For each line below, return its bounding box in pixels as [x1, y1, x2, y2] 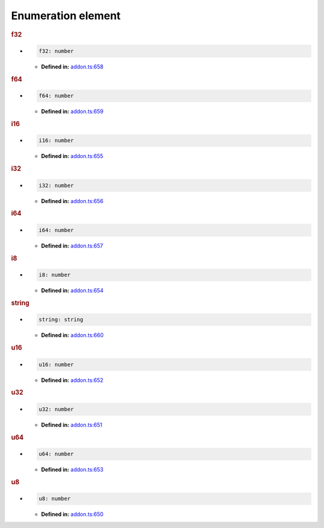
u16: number [38, 361, 74, 368]
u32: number [38, 405, 74, 413]
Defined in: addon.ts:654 [41, 287, 104, 294]
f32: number [38, 48, 74, 55]
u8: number [38, 496, 71, 502]
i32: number [38, 182, 74, 189]
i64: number [38, 226, 74, 234]
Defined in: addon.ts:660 [41, 332, 104, 339]
